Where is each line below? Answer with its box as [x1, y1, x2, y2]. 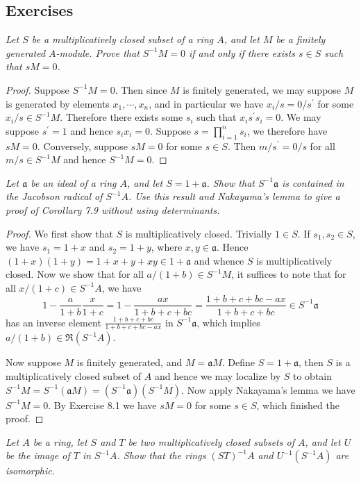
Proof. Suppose [6, 82, 69, 97]
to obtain [293, 368, 333, 383]
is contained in [281, 175, 344, 190]
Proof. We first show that [6, 226, 113, 240]
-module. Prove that [56, 45, 140, 60]
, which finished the [256, 397, 339, 412]
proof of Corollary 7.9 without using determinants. [6, 202, 220, 217]
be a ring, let [33, 434, 87, 449]
